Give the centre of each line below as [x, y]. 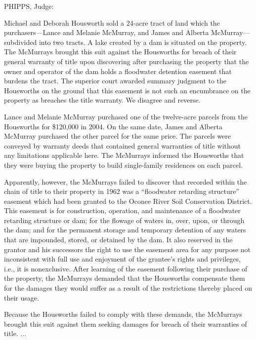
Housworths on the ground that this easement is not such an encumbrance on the [127, 90]
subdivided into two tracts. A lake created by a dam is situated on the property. [126, 42]
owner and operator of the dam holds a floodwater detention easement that [118, 71]
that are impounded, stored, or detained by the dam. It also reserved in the [118, 240]
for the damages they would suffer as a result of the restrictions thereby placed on [128, 288]
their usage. [21, 297]
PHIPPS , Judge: [29, 6]
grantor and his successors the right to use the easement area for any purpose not [128, 249]
